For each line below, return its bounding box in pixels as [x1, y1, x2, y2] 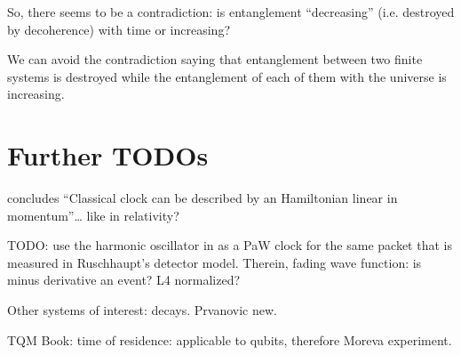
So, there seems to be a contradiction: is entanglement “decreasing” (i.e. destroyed [7, 3, 455, 20]
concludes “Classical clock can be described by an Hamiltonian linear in [7, 189, 398, 207]
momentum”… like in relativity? [7, 206, 179, 224]
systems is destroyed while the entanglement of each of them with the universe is [7, 67, 447, 85]
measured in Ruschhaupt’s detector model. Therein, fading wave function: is [7, 253, 422, 271]
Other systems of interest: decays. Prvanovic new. [7, 301, 277, 319]
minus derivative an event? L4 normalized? [7, 270, 241, 289]
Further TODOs [7, 137, 209, 173]
